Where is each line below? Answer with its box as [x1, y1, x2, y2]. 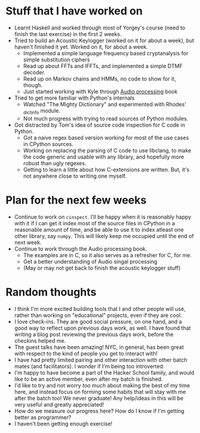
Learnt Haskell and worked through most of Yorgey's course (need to [14, 24, 186, 31]
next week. [14, 238, 42, 246]
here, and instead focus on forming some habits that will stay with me [14, 388, 186, 395]
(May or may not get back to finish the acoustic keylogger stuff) [23, 264, 181, 271]
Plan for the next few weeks [5, 193, 147, 207]
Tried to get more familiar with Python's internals [14, 94, 135, 101]
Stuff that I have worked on [5, 4, 143, 18]
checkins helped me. [14, 337, 66, 344]
